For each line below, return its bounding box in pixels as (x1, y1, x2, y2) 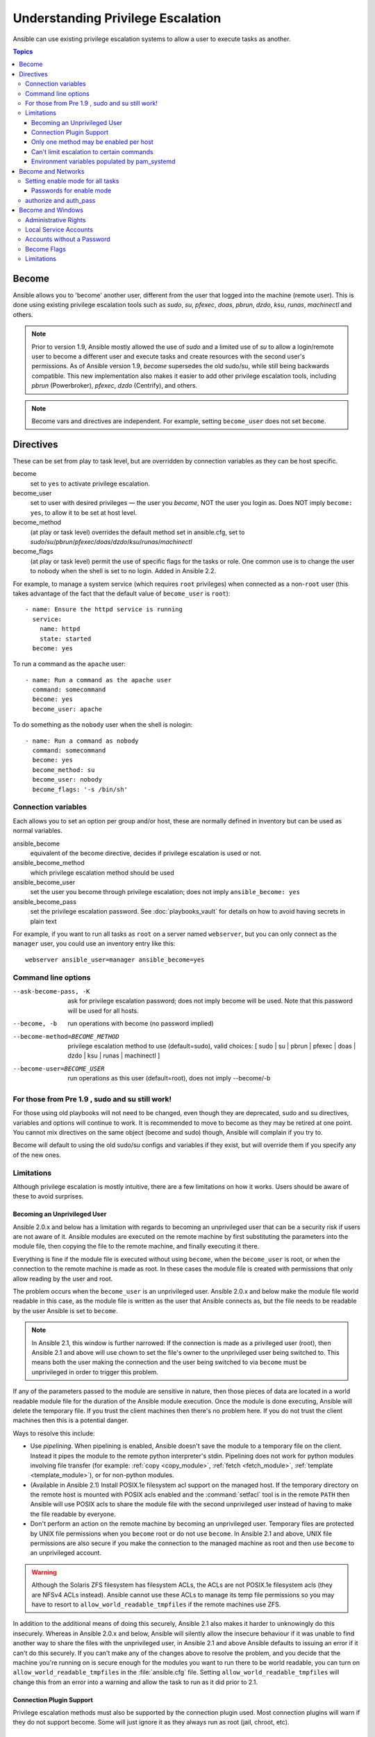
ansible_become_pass (12, 897, 76, 906)
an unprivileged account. (30, 1549, 102, 1557)
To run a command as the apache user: (12, 660, 126, 668)
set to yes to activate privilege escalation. (30, 479, 151, 488)
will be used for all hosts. (67, 1006, 139, 1014)
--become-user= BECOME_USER (12, 1064, 105, 1073)
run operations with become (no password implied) (67, 1019, 215, 1028)
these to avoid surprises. (12, 1192, 84, 1201)
